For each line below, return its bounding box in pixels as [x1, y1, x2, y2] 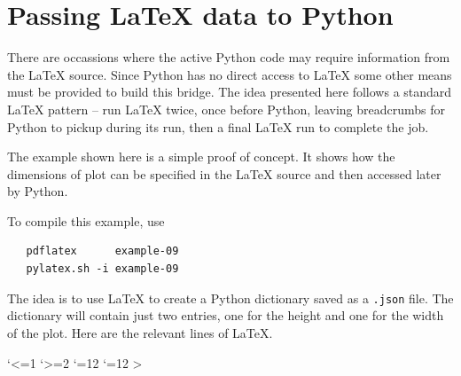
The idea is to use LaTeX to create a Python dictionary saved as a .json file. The [7, 288, 454, 307]
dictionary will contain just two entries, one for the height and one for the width [7, 306, 444, 325]
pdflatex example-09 [26, 245, 179, 258]
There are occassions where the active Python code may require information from [7, 48, 450, 67]
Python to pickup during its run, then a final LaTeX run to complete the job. [7, 117, 429, 136]
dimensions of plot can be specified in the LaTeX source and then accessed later [7, 164, 441, 183]
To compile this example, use [7, 211, 165, 230]
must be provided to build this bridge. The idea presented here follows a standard [7, 82, 452, 101]
